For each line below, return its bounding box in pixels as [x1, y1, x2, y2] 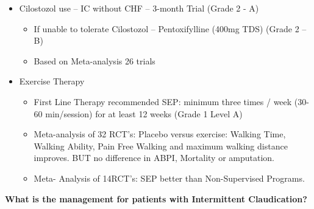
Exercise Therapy [19, 75, 85, 87]
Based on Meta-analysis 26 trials [34, 54, 155, 67]
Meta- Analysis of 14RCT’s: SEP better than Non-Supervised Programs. [34, 171, 305, 184]
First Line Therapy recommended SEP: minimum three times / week [34, 95, 292, 108]
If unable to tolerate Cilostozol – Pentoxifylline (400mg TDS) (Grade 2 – [34, 22, 307, 35]
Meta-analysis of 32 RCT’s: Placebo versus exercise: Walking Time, [34, 128, 286, 140]
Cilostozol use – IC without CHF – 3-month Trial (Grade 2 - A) [19, 2, 259, 14]
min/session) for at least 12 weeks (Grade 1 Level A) [45, 107, 243, 120]
